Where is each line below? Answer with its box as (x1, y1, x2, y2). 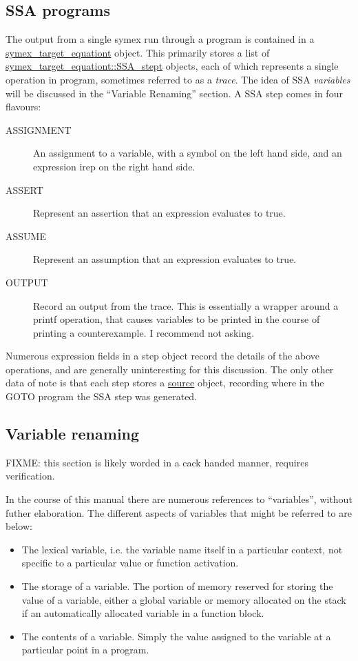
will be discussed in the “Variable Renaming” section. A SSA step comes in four (6, 86, 343, 100)
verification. (6, 468, 55, 483)
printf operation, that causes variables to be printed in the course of (33, 312, 320, 326)
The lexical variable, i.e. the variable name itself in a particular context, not (21, 542, 343, 556)
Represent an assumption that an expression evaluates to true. (33, 252, 297, 266)
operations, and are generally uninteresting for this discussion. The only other (6, 362, 334, 376)
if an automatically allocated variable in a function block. (21, 606, 264, 620)
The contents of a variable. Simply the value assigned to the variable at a (21, 629, 331, 643)
